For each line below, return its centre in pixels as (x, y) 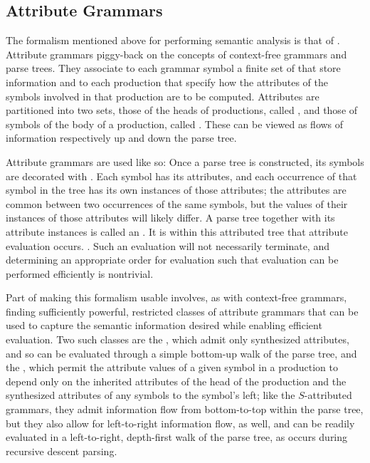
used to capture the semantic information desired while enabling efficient (164, 325)
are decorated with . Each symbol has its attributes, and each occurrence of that (181, 176)
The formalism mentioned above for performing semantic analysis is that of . (173, 40)
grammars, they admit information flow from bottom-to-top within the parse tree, (185, 409)
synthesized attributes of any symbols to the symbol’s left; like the (150, 395)
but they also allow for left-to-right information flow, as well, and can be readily (180, 423)
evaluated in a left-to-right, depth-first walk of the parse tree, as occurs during (177, 437)
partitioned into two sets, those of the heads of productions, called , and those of (182, 110)
